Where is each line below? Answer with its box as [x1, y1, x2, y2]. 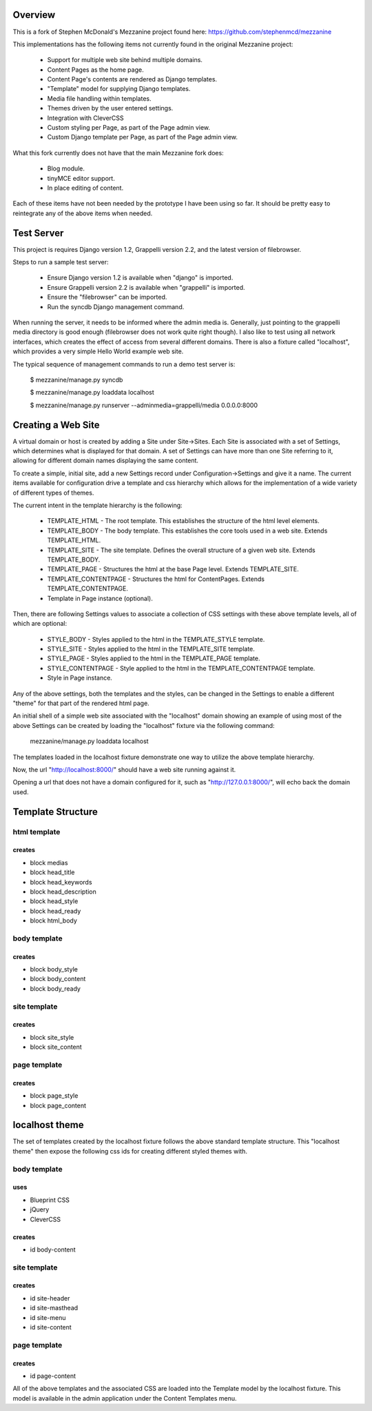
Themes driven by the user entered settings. [47, 104, 174, 112]
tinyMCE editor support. [47, 174, 115, 182]
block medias [30, 858, 68, 867]
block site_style [30, 1033, 74, 1041]
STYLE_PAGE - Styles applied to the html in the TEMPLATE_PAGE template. [47, 654, 260, 662]
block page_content [30, 1101, 86, 1109]
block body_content [30, 975, 86, 983]
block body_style [30, 965, 79, 974]
